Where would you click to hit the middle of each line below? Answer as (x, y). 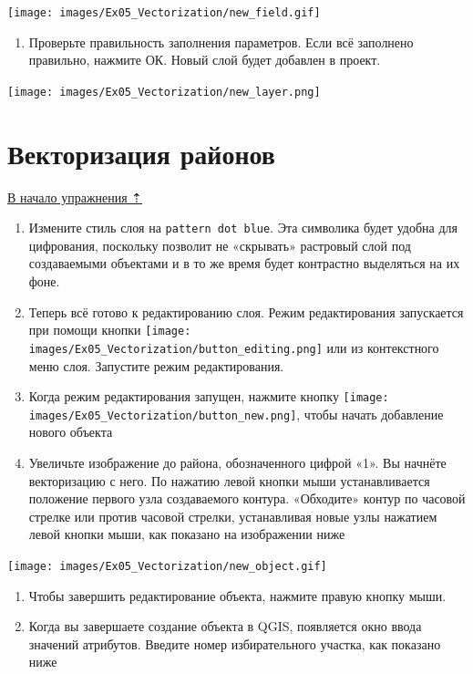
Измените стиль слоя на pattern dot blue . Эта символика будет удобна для (243, 228)
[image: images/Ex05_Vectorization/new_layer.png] (164, 92)
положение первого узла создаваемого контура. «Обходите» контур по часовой (247, 498)
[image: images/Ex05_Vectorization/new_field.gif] (164, 13)
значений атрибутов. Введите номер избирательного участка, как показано (235, 643)
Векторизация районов (141, 153)
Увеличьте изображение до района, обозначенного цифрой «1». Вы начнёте (237, 463)
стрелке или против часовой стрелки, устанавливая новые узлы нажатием (233, 516)
